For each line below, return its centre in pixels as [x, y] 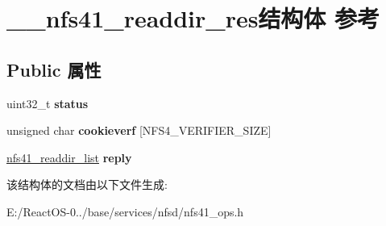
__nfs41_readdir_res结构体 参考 [193, 18]
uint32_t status [48, 103]
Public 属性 [54, 69]
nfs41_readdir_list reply [69, 157]
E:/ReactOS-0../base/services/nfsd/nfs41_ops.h [125, 211]
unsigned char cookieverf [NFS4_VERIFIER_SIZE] [139, 130]
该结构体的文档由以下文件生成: [87, 184]
